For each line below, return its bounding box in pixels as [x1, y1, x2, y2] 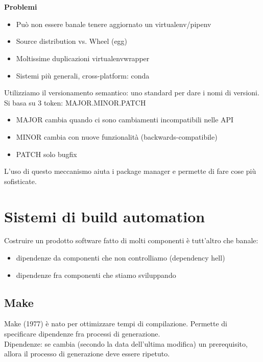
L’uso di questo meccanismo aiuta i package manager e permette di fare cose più [4, 166, 256, 176]
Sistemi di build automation [4, 205, 205, 226]
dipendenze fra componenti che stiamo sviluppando [16, 269, 176, 280]
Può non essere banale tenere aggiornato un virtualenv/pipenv [16, 18, 211, 29]
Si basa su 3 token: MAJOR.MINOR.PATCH [4, 97, 146, 108]
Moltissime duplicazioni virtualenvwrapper [16, 53, 150, 63]
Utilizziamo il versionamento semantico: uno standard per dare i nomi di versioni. [4, 87, 259, 98]
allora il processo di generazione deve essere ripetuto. [4, 348, 170, 359]
